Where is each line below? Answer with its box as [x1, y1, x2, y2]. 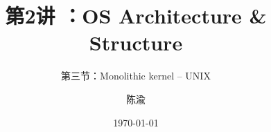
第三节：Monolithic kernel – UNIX [61, 68, 211, 83]
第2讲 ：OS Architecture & [5, 1, 267, 30]
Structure [89, 28, 183, 57]
